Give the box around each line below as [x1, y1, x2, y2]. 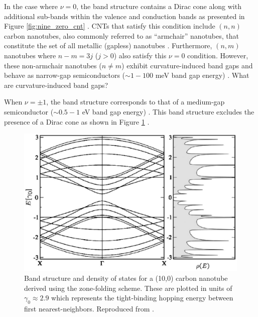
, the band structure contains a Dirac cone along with [76, 1, 241, 11]
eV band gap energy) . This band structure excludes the [82, 106, 254, 117]
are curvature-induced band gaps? [4, 79, 108, 90]
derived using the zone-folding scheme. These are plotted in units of [24, 282, 232, 293]
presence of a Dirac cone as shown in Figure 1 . [4, 116, 150, 127]
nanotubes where [4, 50, 56, 60]
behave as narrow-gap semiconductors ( [4, 70, 125, 80]
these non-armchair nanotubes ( [4, 60, 102, 70]
